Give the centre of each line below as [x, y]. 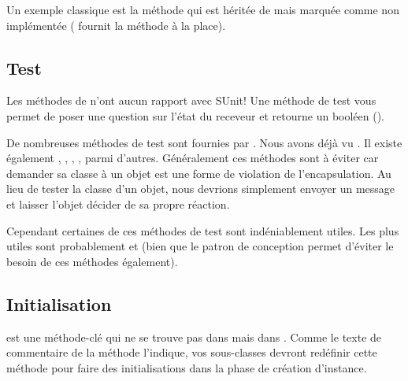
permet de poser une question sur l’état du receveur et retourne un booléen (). [196, 115]
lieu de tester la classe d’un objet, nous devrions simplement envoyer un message [201, 189]
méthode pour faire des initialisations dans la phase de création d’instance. [187, 367]
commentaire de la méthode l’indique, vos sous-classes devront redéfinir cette [192, 352]
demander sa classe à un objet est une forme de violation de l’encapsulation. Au [199, 173]
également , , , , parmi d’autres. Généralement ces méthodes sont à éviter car [193, 158]
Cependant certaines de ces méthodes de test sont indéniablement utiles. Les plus [203, 230]
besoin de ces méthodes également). [92, 261]
